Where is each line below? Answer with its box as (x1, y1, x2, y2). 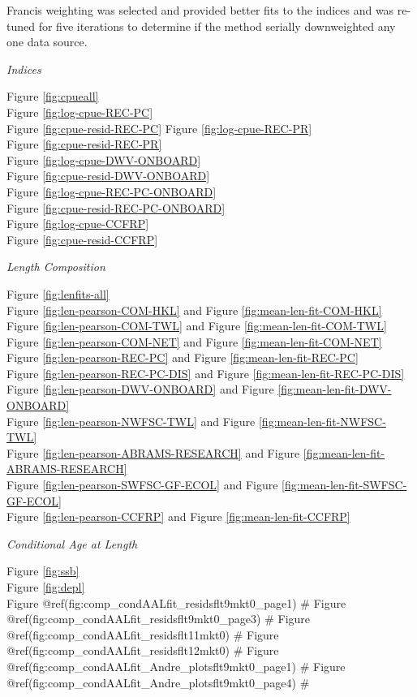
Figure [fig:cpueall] (6, 88, 99, 105)
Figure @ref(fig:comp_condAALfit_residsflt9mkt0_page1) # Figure (6, 594, 346, 611)
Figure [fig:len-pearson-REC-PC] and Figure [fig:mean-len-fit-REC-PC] (6, 349, 359, 366)
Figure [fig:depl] (6, 579, 85, 595)
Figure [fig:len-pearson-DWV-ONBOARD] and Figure (6, 381, 274, 398)
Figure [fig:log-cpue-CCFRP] (6, 215, 149, 232)
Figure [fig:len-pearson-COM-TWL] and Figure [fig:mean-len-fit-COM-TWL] (6, 317, 387, 334)
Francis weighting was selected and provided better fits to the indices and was (6, 2, 394, 18)
